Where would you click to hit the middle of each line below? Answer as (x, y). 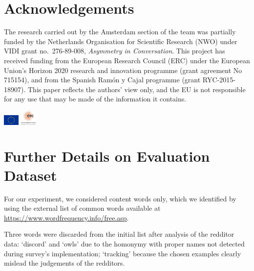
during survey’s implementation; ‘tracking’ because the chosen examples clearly (123, 253)
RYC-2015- (219, 80)
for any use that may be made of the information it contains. (95, 99)
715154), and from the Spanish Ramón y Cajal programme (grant (102, 80)
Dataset (31, 175)
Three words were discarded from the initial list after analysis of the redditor (119, 234)
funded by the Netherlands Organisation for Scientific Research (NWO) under (121, 41)
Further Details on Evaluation (107, 156)
